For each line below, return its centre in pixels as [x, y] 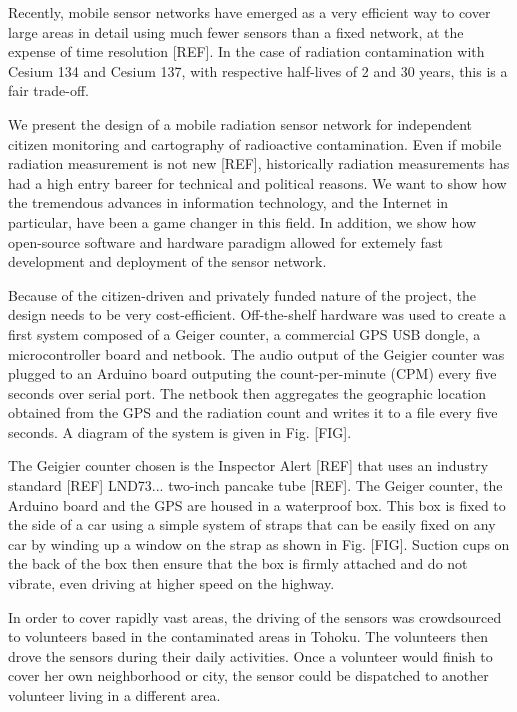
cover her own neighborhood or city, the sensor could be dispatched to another [248, 675]
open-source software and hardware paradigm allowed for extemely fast [225, 241]
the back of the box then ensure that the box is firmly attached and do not [238, 563]
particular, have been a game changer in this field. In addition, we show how [242, 221]
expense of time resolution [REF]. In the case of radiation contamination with [246, 51]
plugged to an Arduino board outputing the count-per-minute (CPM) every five [252, 373]
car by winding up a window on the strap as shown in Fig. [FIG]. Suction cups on [259, 543]
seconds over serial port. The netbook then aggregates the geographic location [247, 392]
